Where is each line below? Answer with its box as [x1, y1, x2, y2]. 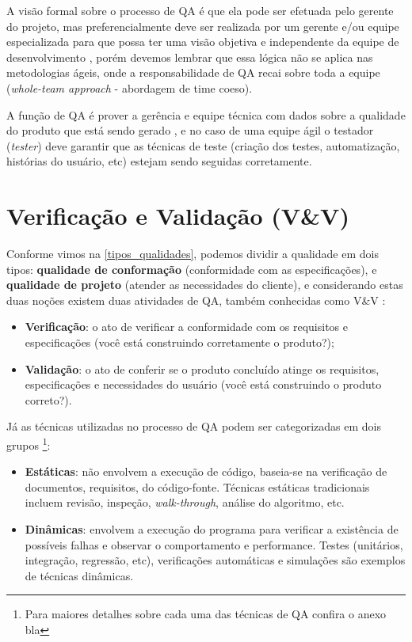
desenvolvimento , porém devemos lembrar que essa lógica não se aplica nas [6, 48, 373, 65]
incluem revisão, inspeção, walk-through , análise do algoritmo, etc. [25, 494, 345, 511]
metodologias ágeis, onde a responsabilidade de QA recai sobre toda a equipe [6, 64, 380, 81]
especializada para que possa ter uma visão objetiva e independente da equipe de [6, 33, 399, 50]
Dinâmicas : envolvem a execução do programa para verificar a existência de [25, 521, 399, 538]
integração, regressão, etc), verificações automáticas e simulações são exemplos [25, 552, 406, 568]
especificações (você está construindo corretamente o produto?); [25, 334, 334, 351]
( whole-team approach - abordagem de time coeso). [6, 79, 253, 96]
